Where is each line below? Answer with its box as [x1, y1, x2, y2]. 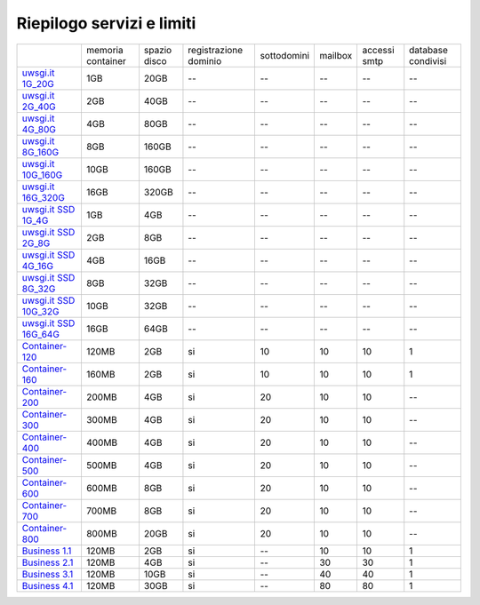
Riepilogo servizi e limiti [16, 13, 196, 33]
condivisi [409, 54, 447, 67]
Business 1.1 [21, 545, 72, 557]
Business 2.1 [21, 556, 74, 569]
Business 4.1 [21, 579, 74, 592]
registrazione [188, 44, 244, 56]
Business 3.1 [21, 568, 74, 580]
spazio [143, 44, 172, 56]
